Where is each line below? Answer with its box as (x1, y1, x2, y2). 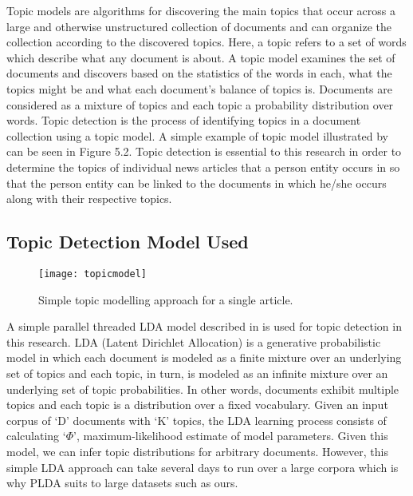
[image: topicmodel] (38, 268, 147, 280)
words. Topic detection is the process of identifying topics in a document (6, 112, 361, 129)
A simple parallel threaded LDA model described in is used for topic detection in (6, 318, 402, 335)
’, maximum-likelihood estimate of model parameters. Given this (73, 427, 388, 444)
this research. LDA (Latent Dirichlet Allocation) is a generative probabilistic (6, 333, 381, 350)
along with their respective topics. (6, 190, 172, 207)
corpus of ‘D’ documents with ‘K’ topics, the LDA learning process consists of (6, 411, 387, 428)
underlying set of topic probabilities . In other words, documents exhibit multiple (6, 380, 399, 397)
